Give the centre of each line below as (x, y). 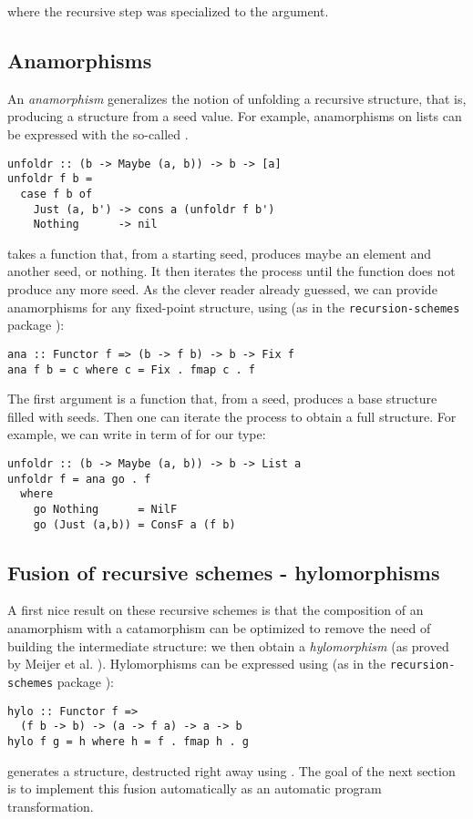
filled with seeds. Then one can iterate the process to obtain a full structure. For (232, 416)
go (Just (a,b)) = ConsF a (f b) (134, 524)
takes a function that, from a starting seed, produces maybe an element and (220, 253)
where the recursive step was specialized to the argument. (168, 11)
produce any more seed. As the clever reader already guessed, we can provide (222, 289)
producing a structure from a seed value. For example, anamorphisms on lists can (235, 116)
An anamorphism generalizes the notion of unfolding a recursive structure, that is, (237, 98)
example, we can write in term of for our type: (137, 434)
